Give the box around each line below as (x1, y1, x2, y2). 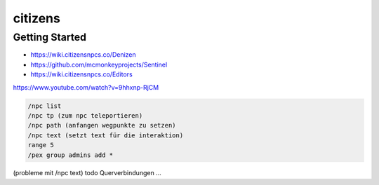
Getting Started (13, 31, 87, 43)
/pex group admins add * (27, 151, 114, 159)
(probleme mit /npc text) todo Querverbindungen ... (13, 169, 161, 177)
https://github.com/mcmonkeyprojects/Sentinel (30, 60, 168, 69)
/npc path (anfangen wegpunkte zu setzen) (27, 121, 176, 130)
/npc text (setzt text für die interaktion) (27, 131, 184, 139)
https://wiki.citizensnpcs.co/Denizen (30, 50, 136, 59)
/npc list (27, 102, 62, 110)
